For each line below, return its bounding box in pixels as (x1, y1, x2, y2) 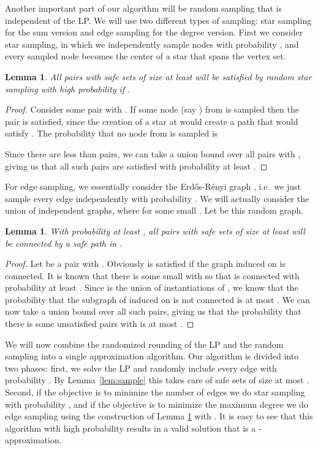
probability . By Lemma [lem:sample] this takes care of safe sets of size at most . (5, 373, 309, 386)
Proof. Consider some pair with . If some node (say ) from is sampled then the (5, 103, 299, 116)
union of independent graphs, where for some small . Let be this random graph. (5, 204, 304, 217)
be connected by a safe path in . (5, 236, 123, 249)
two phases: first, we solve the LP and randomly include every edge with (5, 361, 277, 374)
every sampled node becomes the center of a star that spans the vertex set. (5, 50, 286, 62)
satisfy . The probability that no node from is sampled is (5, 127, 218, 140)
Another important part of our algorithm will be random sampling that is (5, 2, 282, 14)
